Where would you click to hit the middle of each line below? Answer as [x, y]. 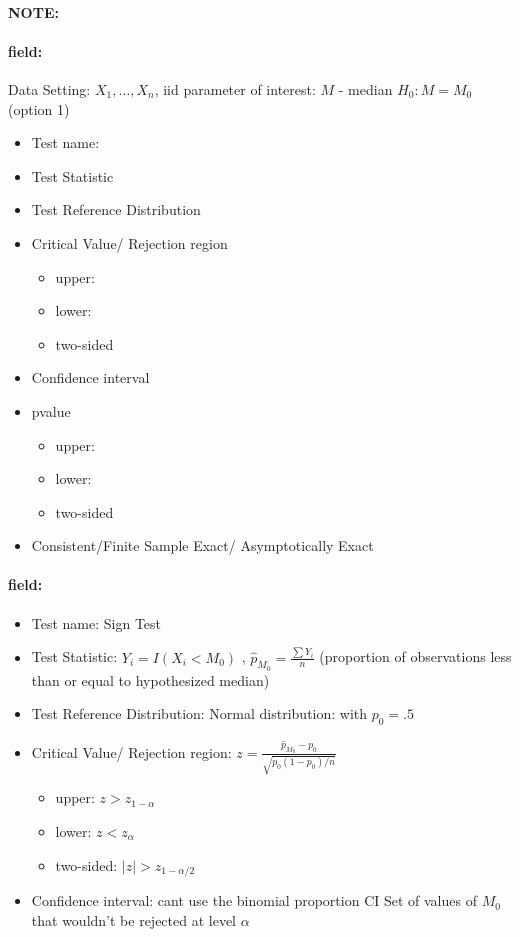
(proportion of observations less [415, 656]
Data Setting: [49, 88]
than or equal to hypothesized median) [150, 679]
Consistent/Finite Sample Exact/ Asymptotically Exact [202, 545]
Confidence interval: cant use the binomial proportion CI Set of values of [254, 900]
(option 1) [39, 108]
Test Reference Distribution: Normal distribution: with [199, 713]
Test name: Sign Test [96, 622]
